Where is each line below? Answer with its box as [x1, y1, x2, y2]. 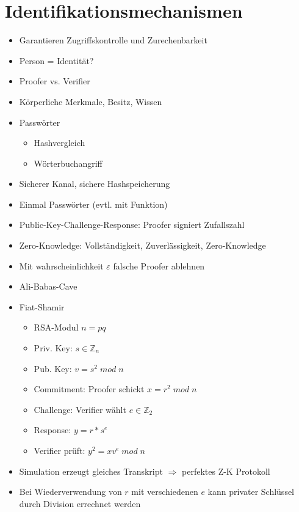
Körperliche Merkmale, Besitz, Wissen [19, 95, 162, 108]
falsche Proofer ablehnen [113, 259, 205, 272]
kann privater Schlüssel [207, 485, 295, 498]
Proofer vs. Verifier [19, 75, 90, 87]
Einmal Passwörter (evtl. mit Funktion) [19, 197, 168, 210]
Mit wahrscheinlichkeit [19, 259, 104, 272]
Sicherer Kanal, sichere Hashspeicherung [19, 177, 170, 190]
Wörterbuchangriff [34, 156, 103, 169]
